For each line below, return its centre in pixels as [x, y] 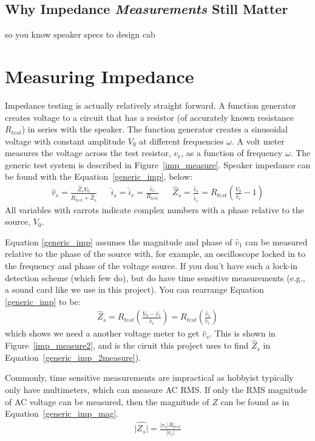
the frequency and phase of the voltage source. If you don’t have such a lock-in [151, 266]
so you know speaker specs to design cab [80, 34]
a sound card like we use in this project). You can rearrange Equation [134, 289]
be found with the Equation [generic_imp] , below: [99, 176]
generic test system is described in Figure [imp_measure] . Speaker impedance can [158, 164]
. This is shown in [242, 333]
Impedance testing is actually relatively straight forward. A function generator [151, 105]
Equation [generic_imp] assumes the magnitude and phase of [119, 241]
